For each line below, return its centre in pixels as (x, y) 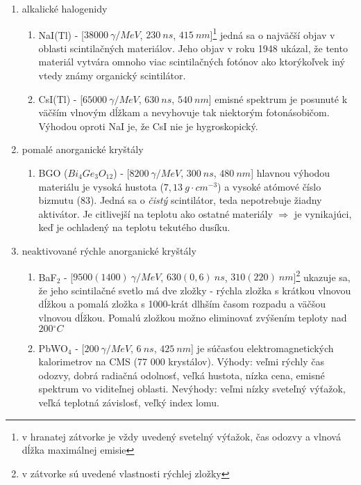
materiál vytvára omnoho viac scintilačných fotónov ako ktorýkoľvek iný (192, 62)
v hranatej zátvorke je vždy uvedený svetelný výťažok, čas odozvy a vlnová (181, 436)
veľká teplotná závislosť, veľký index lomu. (129, 402)
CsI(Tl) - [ (61, 98)
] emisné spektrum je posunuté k (278, 98)
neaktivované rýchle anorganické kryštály (109, 250)
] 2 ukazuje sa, (322, 276)
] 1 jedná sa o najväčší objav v (272, 33)
